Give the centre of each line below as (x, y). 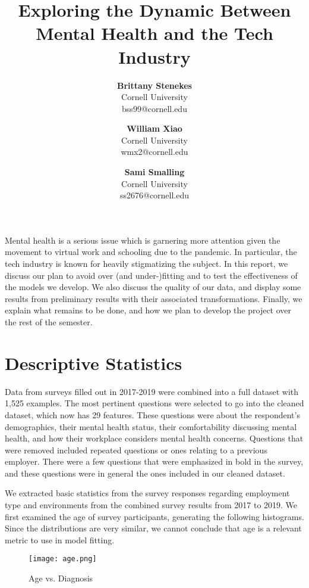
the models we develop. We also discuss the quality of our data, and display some (153, 287)
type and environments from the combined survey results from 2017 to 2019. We (151, 505)
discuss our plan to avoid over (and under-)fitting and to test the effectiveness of (151, 275)
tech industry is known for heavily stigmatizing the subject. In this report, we (146, 264)
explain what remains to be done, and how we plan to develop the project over (148, 310)
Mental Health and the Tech (154, 33)
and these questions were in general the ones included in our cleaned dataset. (145, 473)
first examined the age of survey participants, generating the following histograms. (154, 516)
